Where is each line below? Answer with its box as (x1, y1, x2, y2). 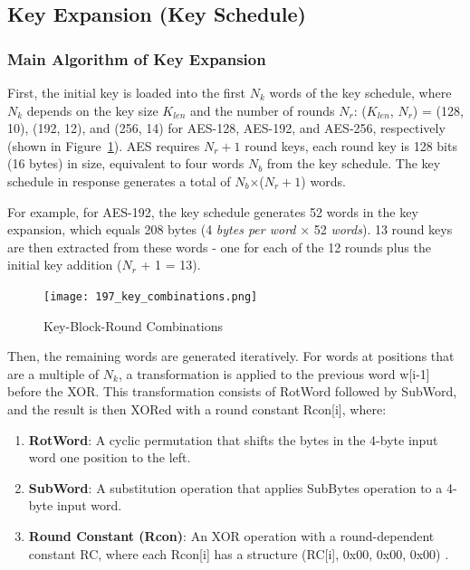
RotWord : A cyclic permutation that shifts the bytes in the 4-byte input (28, 430, 438, 449)
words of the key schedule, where (269, 83, 452, 101)
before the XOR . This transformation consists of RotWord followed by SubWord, (7, 382, 457, 401)
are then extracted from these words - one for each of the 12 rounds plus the (7, 237, 431, 256)
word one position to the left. (28, 448, 191, 467)
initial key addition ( (7, 255, 122, 274)
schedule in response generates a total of (7, 171, 231, 190)
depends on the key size (26, 100, 158, 119)
